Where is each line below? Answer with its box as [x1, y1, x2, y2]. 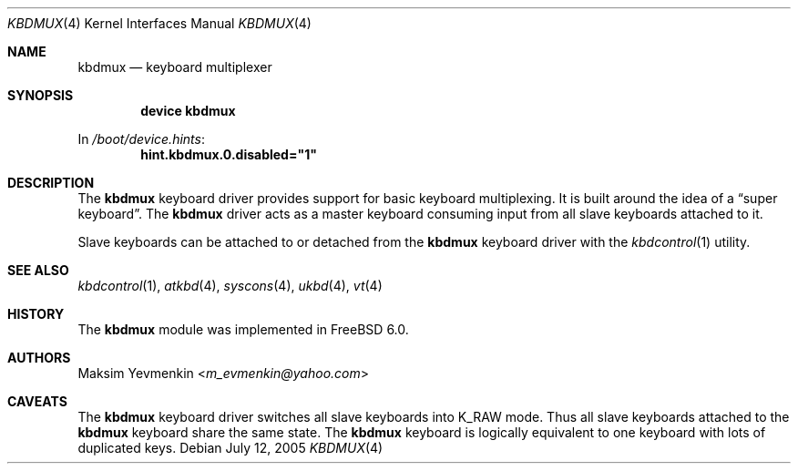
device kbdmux [140, 103, 236, 118]
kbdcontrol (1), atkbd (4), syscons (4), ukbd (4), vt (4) [77, 278, 383, 293]
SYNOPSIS [7, 87, 74, 103]
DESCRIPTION [7, 175, 95, 190]
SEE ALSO [7, 262, 69, 278]
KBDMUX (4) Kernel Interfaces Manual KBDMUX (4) [7, 15, 312, 31]
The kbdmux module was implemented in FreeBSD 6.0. [77, 322, 409, 337]
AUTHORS [7, 350, 71, 365]
